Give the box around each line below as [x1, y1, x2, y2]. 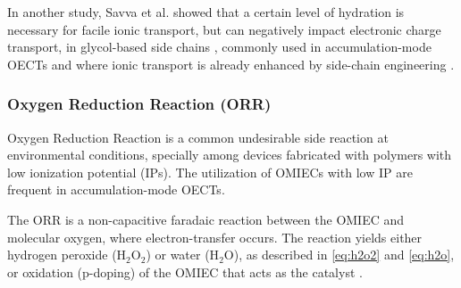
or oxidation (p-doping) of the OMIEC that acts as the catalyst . [7, 262, 363, 281]
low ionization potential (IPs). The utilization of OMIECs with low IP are [7, 162, 413, 181]
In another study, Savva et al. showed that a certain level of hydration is [7, 3, 405, 21]
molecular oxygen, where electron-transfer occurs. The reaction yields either [7, 227, 423, 246]
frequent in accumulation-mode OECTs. [7, 180, 225, 199]
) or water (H [146, 245, 220, 264]
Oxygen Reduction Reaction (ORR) [7, 93, 272, 115]
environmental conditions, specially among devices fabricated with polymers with [7, 145, 452, 164]
